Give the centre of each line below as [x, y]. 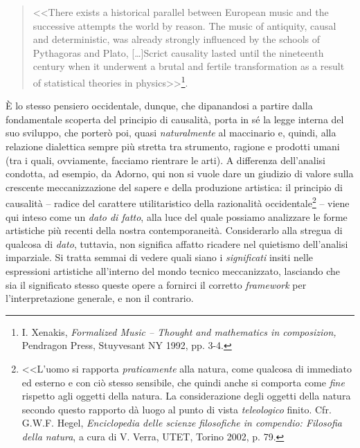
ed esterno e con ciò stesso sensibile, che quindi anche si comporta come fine [183, 382]
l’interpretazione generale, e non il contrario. [100, 298]
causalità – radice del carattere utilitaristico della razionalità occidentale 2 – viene [178, 202]
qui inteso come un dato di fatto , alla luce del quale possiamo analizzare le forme [177, 216]
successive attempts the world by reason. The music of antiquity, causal [184, 25]
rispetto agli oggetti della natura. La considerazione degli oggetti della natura [186, 396]
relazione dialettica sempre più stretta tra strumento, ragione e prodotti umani [173, 146]
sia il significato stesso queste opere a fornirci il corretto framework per [156, 284]
